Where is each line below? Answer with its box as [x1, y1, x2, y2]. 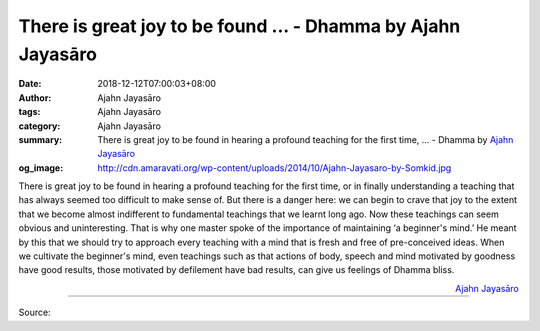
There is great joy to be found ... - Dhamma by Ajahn [18, 15, 461, 37]
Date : [18, 78, 42, 90]
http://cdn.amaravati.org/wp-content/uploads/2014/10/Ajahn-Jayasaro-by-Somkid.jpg [97, 161, 452, 174]
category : [18, 120, 61, 132]
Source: [18, 306, 51, 319]
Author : [18, 91, 52, 104]
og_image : [18, 161, 64, 174]
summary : [18, 133, 63, 145]
